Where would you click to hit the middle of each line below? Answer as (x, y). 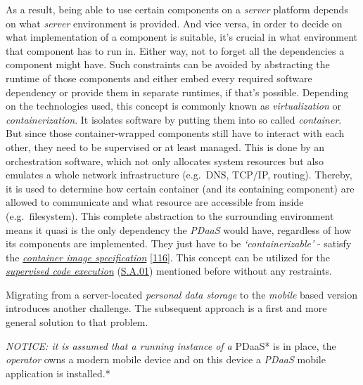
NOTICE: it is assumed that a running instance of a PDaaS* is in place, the (171, 345)
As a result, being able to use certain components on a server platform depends (177, 9)
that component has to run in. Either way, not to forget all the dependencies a (175, 50)
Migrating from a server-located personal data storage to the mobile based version (181, 294)
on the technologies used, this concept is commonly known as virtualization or (173, 106)
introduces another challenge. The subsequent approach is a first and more (166, 308)
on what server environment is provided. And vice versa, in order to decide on (174, 23)
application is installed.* (58, 373)
